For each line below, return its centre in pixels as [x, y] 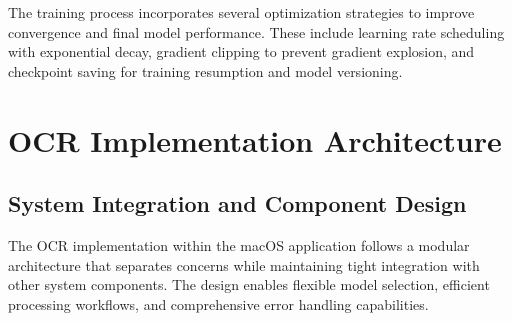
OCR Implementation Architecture [255, 139]
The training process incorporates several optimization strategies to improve [241, 12]
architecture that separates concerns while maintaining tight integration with [244, 264]
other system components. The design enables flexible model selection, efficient [249, 284]
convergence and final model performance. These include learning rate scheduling [256, 31]
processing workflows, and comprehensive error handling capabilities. [218, 303]
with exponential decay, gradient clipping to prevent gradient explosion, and [241, 51]
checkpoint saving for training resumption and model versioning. [205, 70]
